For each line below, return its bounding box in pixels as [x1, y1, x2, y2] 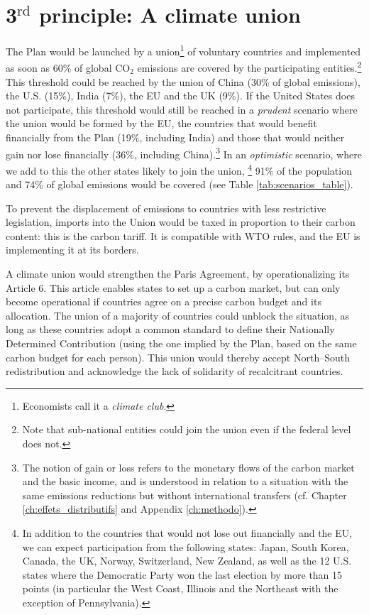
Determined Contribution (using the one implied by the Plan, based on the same [6, 336, 357, 351]
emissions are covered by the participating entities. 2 [137, 58, 362, 75]
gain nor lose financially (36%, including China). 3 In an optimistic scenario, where [6, 144, 362, 161]
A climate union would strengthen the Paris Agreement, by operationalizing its [6, 266, 350, 281]
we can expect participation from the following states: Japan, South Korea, [22, 539, 349, 554]
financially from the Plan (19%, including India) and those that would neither [6, 130, 345, 144]
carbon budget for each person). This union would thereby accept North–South [6, 349, 350, 364]
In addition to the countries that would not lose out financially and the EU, [22, 525, 353, 540]
